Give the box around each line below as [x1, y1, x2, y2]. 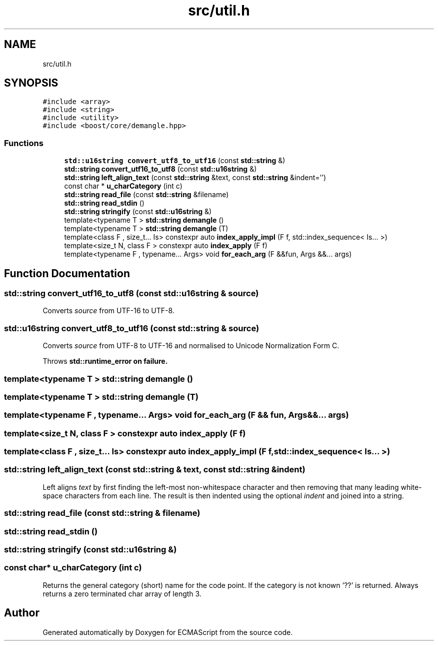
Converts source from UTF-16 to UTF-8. [42, 306, 174, 315]
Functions [4, 138, 43, 148]
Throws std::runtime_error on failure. [42, 357, 168, 366]
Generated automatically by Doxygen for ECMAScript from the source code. [42, 627, 293, 636]
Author [4, 606, 39, 619]
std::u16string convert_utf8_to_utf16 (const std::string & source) [4, 323, 259, 333]
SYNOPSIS [4, 77, 58, 90]
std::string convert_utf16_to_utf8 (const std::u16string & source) [4, 288, 259, 299]
